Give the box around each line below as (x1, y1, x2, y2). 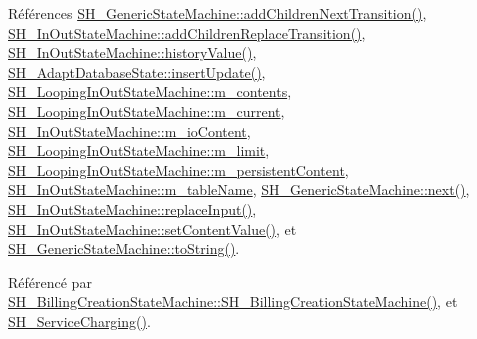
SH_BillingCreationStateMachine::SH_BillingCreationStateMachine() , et (8, 291, 458, 312)
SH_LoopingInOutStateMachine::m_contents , (8, 81, 292, 102)
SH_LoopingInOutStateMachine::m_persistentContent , (8, 159, 349, 180)
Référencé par (8, 271, 92, 292)
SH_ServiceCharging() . (8, 310, 151, 331)
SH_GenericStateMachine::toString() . (8, 238, 240, 259)
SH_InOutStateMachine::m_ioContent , (8, 120, 251, 141)
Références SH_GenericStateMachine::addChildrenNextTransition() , (8, 3, 427, 23)
